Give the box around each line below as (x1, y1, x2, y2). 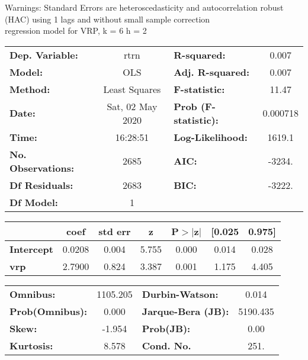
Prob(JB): (142, 321, 191, 335)
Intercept (9, 242, 53, 256)
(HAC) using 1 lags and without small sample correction (5, 12, 210, 25)
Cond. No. (142, 338, 191, 352)
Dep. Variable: (9, 47, 78, 62)
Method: (9, 82, 50, 96)
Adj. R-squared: (174, 65, 250, 79)
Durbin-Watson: (142, 287, 219, 301)
